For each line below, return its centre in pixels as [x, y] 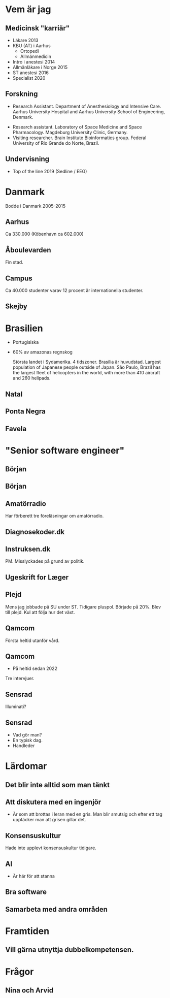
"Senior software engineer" [65, 450]
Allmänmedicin [36, 56]
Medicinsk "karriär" [38, 28]
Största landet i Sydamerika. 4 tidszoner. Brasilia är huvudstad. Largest [87, 362]
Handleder [24, 746]
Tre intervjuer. [20, 679]
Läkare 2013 [25, 40]
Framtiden [27, 931]
